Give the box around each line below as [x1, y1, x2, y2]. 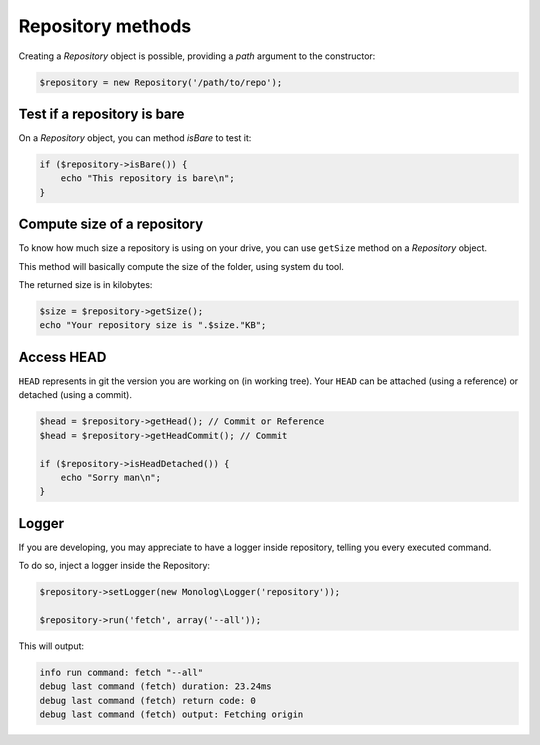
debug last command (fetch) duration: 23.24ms [39, 681, 272, 692]
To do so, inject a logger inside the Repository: [18, 560, 210, 572]
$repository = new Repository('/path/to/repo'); [39, 76, 283, 88]
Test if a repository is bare [18, 105, 185, 122]
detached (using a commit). [18, 389, 132, 401]
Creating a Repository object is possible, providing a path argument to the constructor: [18, 50, 376, 62]
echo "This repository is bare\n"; [60, 173, 235, 184]
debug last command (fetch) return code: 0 [39, 695, 257, 706]
